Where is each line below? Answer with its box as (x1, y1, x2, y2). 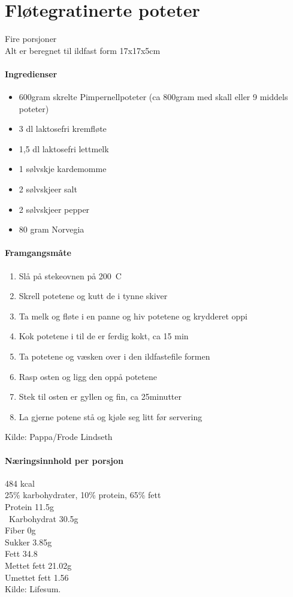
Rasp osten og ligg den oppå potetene (19, 370, 157, 382)
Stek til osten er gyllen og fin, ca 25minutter (19, 390, 182, 403)
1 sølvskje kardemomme (19, 162, 107, 175)
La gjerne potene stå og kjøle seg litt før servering (19, 410, 203, 423)
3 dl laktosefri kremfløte (19, 122, 107, 135)
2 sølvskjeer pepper (19, 203, 90, 215)
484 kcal (5, 477, 35, 489)
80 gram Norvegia (19, 223, 84, 236)
